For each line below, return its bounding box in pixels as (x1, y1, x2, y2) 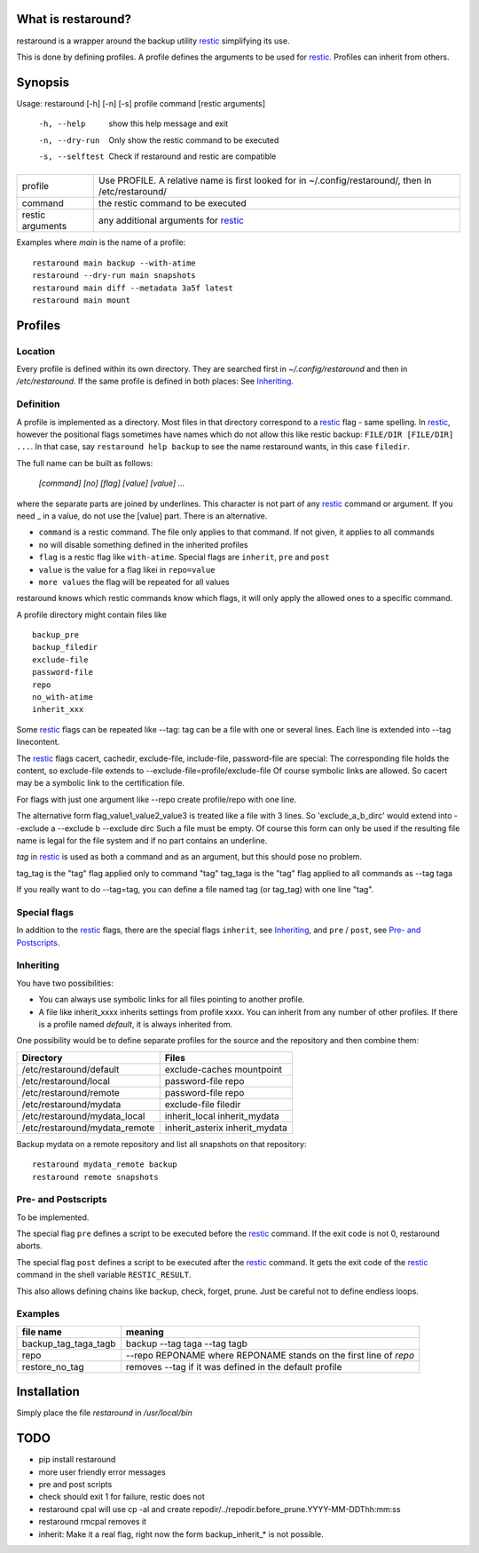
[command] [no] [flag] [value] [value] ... (38, 478, 185, 488)
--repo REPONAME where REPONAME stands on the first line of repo (125, 1349, 414, 1361)
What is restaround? (16, 12, 132, 27)
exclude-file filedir (164, 1097, 241, 1110)
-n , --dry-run (38, 135, 100, 146)
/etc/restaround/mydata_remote (21, 1121, 155, 1134)
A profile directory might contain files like (16, 609, 168, 620)
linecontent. (16, 737, 60, 748)
